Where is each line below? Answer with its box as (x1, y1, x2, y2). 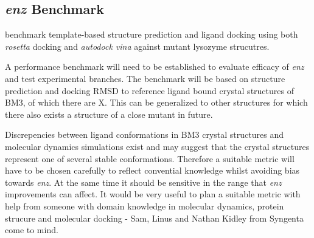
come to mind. (5, 223, 58, 236)
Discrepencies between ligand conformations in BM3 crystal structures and (5, 128, 284, 141)
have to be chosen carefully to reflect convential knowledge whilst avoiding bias (5, 164, 300, 177)
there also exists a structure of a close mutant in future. (5, 107, 213, 120)
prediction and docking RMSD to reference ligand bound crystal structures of (5, 84, 294, 97)
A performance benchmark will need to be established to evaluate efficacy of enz (5, 60, 304, 73)
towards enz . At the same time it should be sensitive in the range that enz (5, 175, 282, 188)
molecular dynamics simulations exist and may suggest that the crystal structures (5, 140, 310, 152)
